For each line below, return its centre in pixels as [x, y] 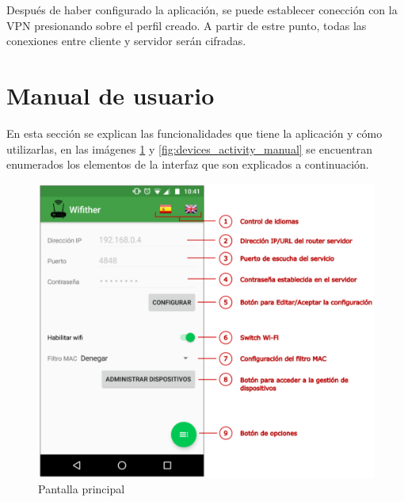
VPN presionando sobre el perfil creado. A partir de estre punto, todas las [187, 25]
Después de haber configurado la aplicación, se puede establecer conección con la [202, 10]
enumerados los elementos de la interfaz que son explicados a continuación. [188, 164]
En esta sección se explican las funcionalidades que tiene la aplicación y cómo [194, 133]
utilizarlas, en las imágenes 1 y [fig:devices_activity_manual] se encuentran [190, 148]
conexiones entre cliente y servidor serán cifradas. [126, 41]
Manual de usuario [111, 95]
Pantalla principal [82, 489]
